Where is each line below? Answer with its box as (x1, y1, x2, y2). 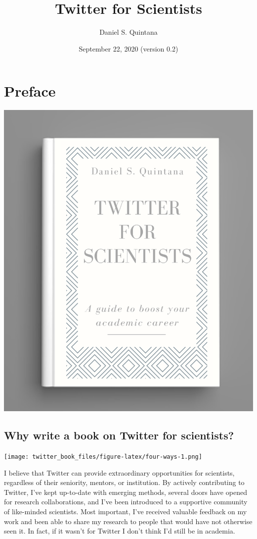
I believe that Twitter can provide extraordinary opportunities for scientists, (4, 467, 235, 478)
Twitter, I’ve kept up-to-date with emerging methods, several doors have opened (4, 486, 247, 497)
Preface (4, 81, 56, 101)
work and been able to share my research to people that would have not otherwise (4, 516, 253, 526)
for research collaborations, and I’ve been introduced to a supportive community (4, 496, 248, 507)
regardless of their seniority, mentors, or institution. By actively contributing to (4, 477, 245, 487)
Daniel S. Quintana (99, 27, 158, 37)
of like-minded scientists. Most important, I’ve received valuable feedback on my (4, 506, 247, 516)
